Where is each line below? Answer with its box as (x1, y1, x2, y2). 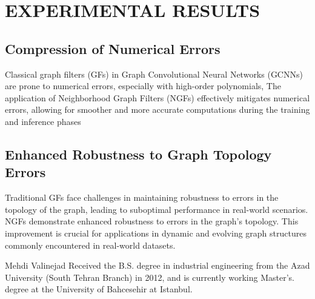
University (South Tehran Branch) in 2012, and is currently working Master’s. (5, 270, 294, 283)
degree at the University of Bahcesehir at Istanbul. (5, 283, 193, 295)
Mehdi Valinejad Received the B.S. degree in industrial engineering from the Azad (5, 259, 310, 272)
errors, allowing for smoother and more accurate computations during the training (5, 103, 310, 116)
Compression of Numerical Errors (5, 39, 220, 58)
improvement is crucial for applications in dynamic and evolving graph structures (5, 226, 307, 239)
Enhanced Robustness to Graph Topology (5, 144, 272, 163)
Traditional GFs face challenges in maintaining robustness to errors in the (5, 191, 279, 204)
